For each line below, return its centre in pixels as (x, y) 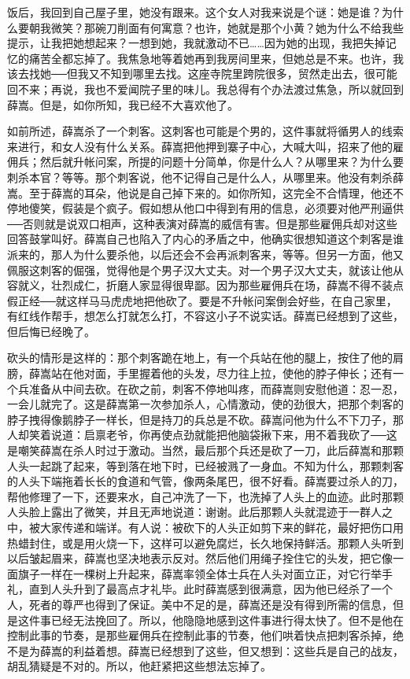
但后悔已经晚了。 (51, 331)
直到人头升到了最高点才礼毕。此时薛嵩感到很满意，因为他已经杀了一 (205, 589)
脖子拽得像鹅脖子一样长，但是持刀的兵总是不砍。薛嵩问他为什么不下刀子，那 (205, 419)
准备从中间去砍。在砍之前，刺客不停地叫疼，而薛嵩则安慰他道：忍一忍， (216, 388)
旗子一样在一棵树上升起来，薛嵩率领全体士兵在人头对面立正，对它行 (194, 573)
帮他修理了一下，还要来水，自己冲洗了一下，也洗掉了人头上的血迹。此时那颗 (205, 496)
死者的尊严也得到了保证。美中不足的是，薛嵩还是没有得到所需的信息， (211, 604)
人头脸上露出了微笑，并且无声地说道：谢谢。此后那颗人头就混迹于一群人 (194, 512)
